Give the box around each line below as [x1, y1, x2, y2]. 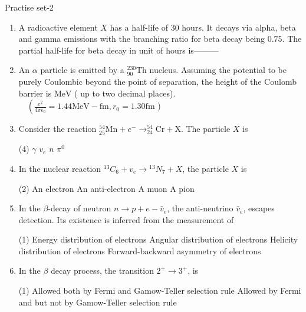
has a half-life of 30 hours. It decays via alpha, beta [110, 21, 296, 33]
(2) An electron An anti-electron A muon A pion [18, 182, 195, 194]
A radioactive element [18, 21, 98, 33]
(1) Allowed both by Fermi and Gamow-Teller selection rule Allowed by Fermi [18, 284, 301, 297]
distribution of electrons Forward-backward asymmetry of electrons [18, 244, 261, 257]
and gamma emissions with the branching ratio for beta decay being [18, 32, 265, 45]
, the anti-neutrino [167, 202, 233, 214]
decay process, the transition [51, 264, 154, 277]
